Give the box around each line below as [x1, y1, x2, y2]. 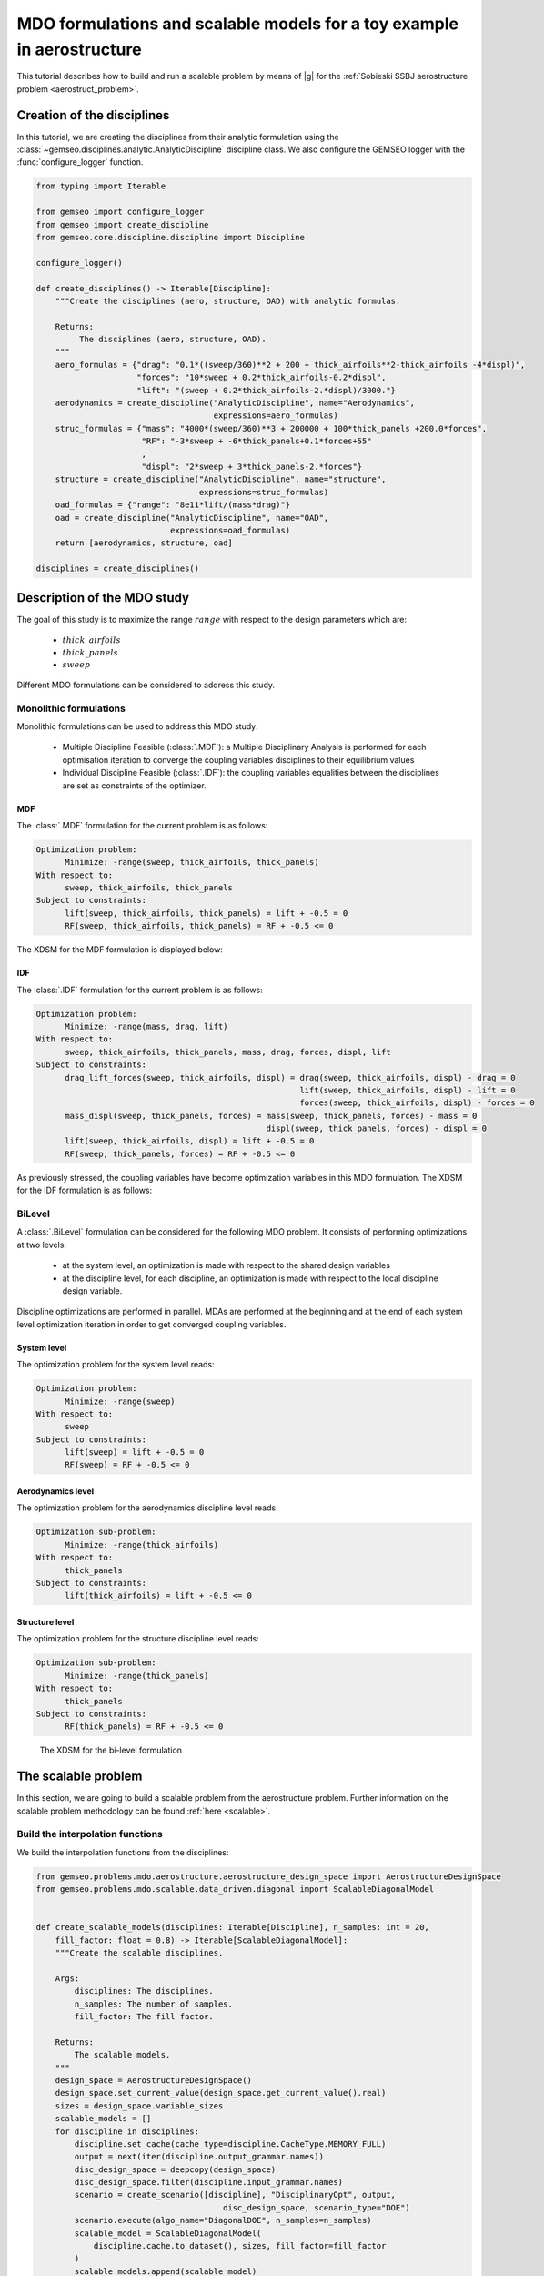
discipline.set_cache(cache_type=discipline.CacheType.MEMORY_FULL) [74, 2139, 387, 2149]
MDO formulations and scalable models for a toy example [16, 14, 459, 34]
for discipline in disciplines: [55, 2126, 200, 2137]
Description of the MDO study [16, 590, 190, 605]
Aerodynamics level [16, 1486, 95, 1497]
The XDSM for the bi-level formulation [39, 1744, 182, 1756]
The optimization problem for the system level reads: [16, 1359, 215, 1370]
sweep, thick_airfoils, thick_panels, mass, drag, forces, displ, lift [65, 1047, 391, 1057]
